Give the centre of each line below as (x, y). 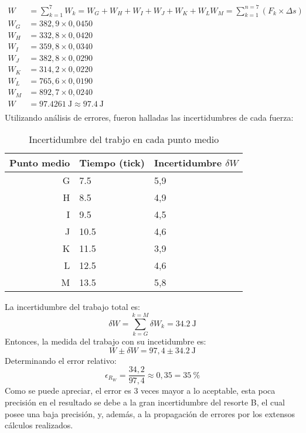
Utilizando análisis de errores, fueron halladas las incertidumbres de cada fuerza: (149, 117)
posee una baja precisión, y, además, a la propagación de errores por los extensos (150, 413)
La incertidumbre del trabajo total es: (73, 307)
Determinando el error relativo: (61, 360)
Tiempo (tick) (112, 163)
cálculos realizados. (39, 425)
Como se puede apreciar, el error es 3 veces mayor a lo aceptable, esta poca (140, 391)
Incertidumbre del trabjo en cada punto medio (124, 139)
